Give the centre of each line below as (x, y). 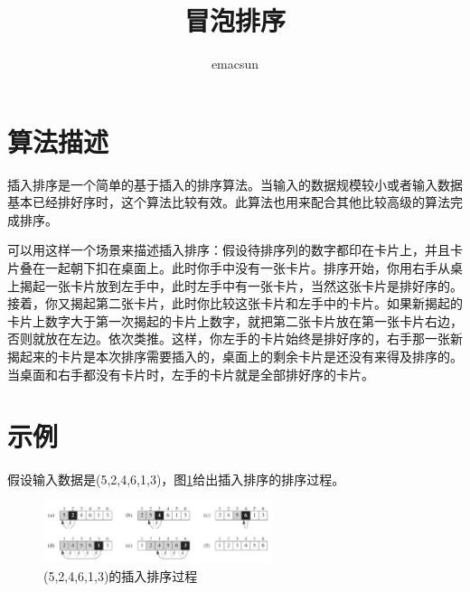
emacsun (235, 64)
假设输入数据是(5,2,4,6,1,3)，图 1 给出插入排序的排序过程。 (176, 479)
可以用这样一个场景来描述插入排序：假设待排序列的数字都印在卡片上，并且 (229, 250)
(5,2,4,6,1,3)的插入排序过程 (121, 575)
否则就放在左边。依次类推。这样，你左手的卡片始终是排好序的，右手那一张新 (235, 338)
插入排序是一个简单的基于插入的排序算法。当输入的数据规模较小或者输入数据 (235, 184)
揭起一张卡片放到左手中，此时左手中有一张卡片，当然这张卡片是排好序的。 (241, 285)
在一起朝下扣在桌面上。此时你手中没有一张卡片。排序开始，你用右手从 (241, 268)
